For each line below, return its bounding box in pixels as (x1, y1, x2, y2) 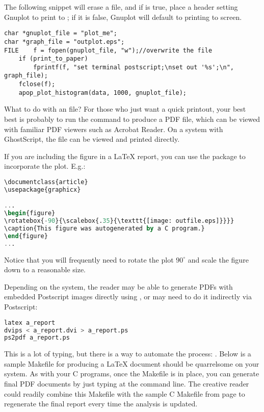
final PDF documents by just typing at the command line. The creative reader (4, 378, 249, 389)
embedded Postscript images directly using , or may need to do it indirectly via (4, 291, 252, 302)
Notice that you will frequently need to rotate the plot (4, 254, 174, 265)
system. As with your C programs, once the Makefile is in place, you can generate (4, 368, 259, 379)
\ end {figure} (4, 232, 48, 240)
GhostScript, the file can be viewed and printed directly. (4, 134, 180, 144)
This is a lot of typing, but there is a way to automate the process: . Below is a (4, 348, 251, 359)
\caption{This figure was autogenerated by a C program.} (4, 225, 205, 233)
